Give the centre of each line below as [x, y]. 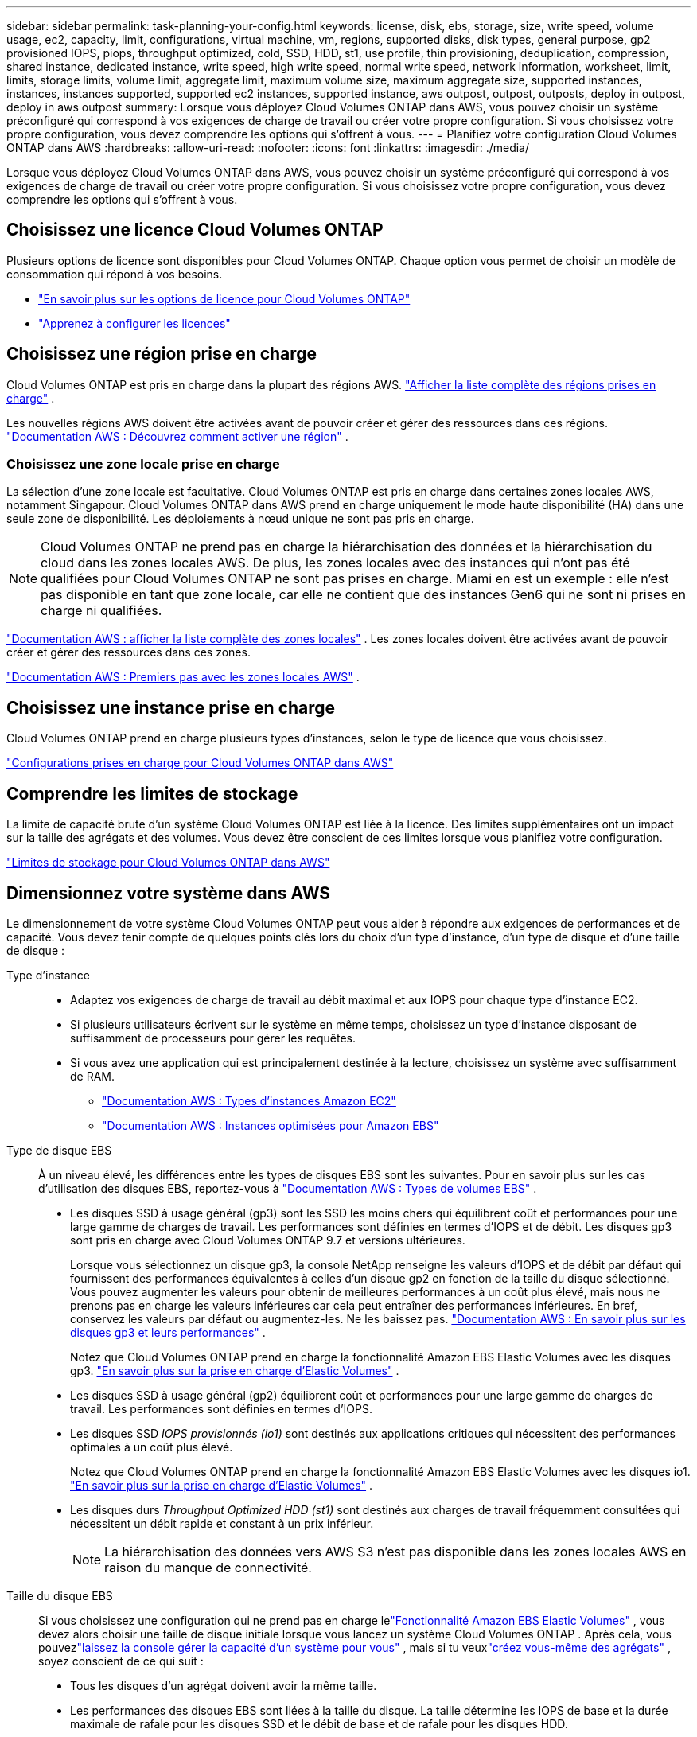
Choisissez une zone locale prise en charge [143, 464]
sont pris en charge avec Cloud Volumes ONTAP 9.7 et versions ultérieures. [268, 1240]
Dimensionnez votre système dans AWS [169, 893]
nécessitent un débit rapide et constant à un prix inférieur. [222, 1523]
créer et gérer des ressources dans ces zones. [128, 652]
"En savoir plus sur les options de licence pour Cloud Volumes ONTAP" [224, 298]
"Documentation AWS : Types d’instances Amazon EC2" [249, 1100]
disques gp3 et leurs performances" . [168, 1332]
